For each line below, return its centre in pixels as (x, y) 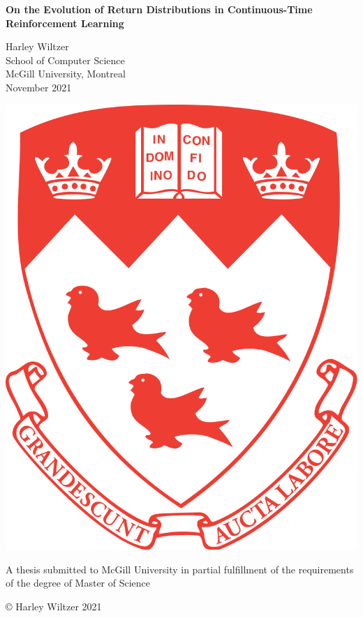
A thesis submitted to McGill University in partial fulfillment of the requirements (180, 569)
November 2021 (39, 87)
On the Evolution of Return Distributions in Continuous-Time (159, 9)
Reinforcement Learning (65, 23)
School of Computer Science (65, 60)
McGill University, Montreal (66, 74)
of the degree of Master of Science (78, 583)
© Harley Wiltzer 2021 (54, 606)
